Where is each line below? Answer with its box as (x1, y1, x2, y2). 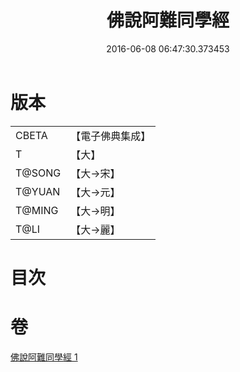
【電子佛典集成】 (70, 129, 152, 143)
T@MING (15, 203, 59, 217)
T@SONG (15, 166, 62, 180)
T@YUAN (15, 184, 61, 198)
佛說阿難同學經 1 (10, 351, 78, 363)
